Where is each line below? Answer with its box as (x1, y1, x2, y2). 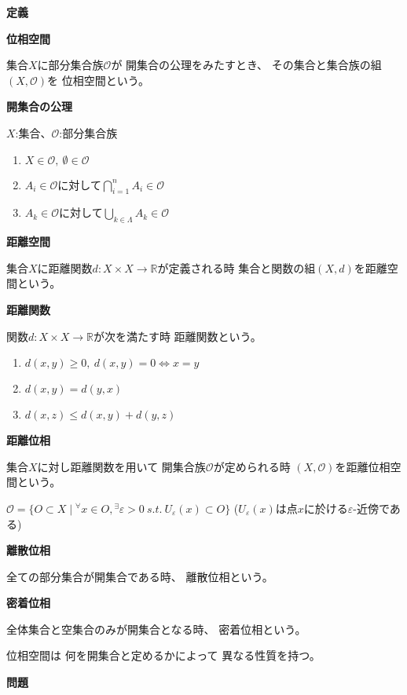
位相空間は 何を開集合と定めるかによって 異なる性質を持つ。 (6, 647, 321, 664)
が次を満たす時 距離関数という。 (93, 327, 262, 344)
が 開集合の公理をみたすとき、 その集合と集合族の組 (111, 57, 382, 73)
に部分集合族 (37, 57, 104, 73)
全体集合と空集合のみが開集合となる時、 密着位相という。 (6, 620, 306, 637)
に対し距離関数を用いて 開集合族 (37, 458, 206, 474)
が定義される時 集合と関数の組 (157, 259, 316, 276)
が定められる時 (213, 458, 291, 474)
